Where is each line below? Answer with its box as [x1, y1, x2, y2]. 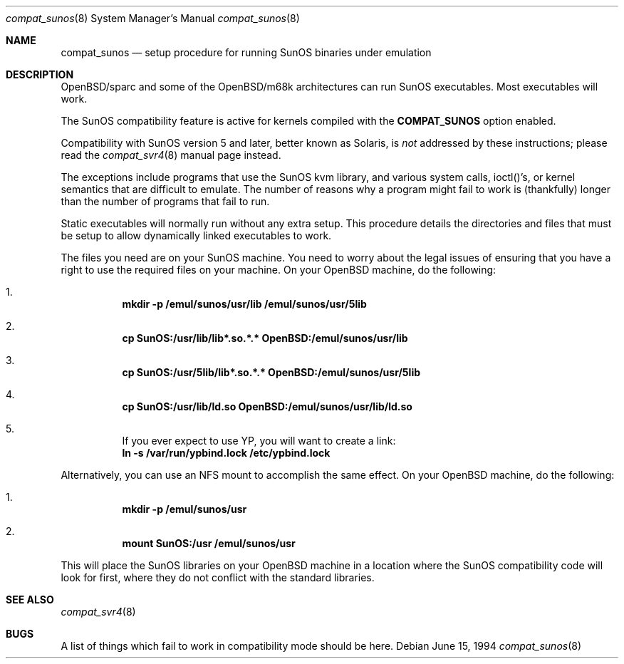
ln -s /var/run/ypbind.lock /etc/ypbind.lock [122, 447, 331, 459]
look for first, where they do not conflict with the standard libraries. [61, 571, 375, 583]
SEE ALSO [6, 593, 54, 606]
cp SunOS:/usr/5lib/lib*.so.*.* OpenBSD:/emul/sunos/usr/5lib [122, 366, 420, 378]
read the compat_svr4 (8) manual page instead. [61, 149, 281, 161]
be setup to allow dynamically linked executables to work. [61, 229, 332, 242]
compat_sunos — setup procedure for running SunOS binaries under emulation [61, 46, 432, 58]
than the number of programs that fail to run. [61, 195, 270, 207]
